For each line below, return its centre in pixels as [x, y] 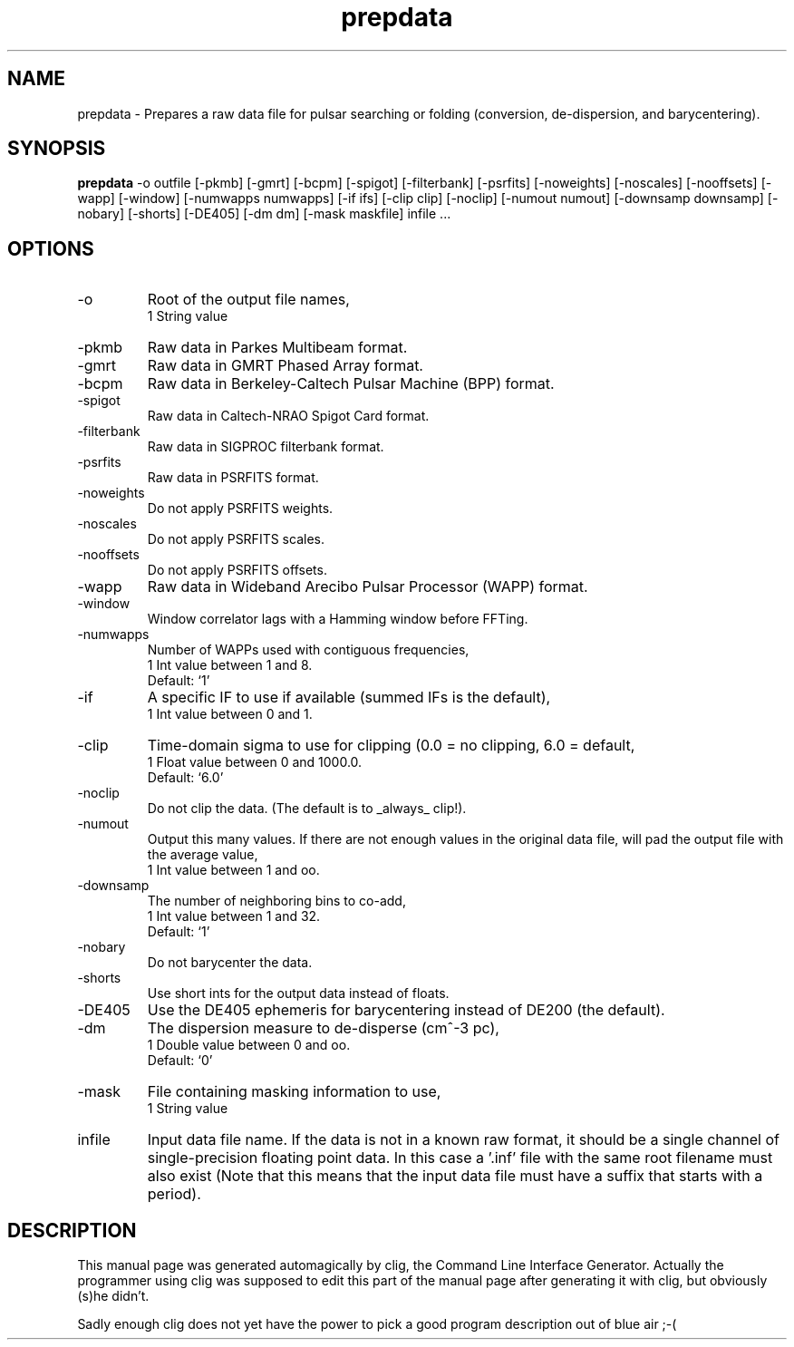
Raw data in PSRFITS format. [233, 478]
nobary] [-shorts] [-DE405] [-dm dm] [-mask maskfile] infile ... [264, 214]
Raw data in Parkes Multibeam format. [277, 348]
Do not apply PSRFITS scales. [236, 539]
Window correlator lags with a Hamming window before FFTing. [338, 619]
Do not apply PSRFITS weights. [240, 509]
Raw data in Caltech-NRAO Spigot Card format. [288, 416]
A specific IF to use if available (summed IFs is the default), [349, 698]
